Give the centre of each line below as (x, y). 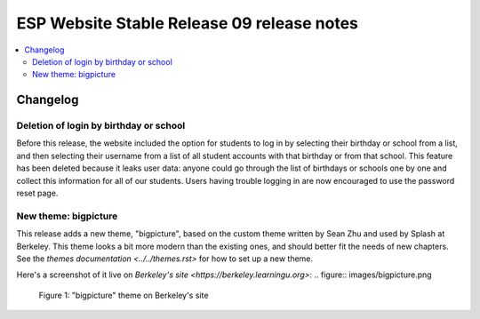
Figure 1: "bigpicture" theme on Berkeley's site (124, 295)
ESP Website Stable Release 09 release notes (188, 23)
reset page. (37, 193)
